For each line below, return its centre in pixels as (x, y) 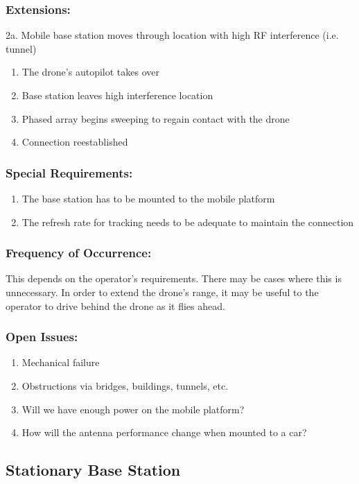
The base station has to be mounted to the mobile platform (148, 198)
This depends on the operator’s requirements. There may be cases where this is (174, 278)
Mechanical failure (61, 362)
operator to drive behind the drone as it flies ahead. (115, 305)
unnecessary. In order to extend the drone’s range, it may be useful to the (162, 292)
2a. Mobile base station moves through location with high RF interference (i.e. (172, 35)
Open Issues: (42, 337)
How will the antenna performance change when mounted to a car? (164, 432)
